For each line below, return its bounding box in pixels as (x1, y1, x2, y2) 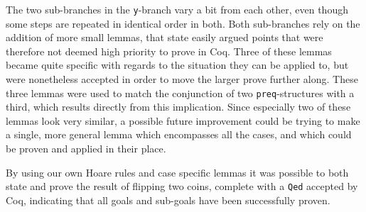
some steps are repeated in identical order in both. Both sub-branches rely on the (6, 16, 360, 30)
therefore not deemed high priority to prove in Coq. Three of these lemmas (6, 43, 332, 58)
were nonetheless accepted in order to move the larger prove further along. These (6, 72, 358, 87)
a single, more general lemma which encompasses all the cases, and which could (6, 127, 352, 142)
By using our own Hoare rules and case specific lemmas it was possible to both (6, 164, 349, 179)
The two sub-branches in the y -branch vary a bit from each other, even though (6, 2, 348, 16)
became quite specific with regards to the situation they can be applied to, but (6, 57, 349, 72)
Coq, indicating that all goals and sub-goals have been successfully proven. (6, 192, 330, 207)
